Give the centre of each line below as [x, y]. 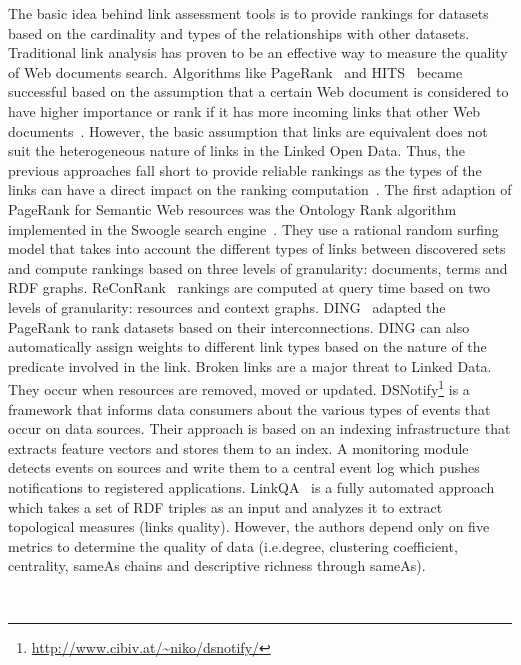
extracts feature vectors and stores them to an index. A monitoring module [238, 447]
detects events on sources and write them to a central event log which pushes [244, 467]
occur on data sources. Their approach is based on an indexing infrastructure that [259, 428]
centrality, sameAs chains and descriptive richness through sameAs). [217, 565]
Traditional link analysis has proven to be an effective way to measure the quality [258, 52]
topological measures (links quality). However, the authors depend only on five [249, 526]
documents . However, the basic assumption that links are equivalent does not [248, 130]
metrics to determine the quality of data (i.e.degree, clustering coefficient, [233, 545]
